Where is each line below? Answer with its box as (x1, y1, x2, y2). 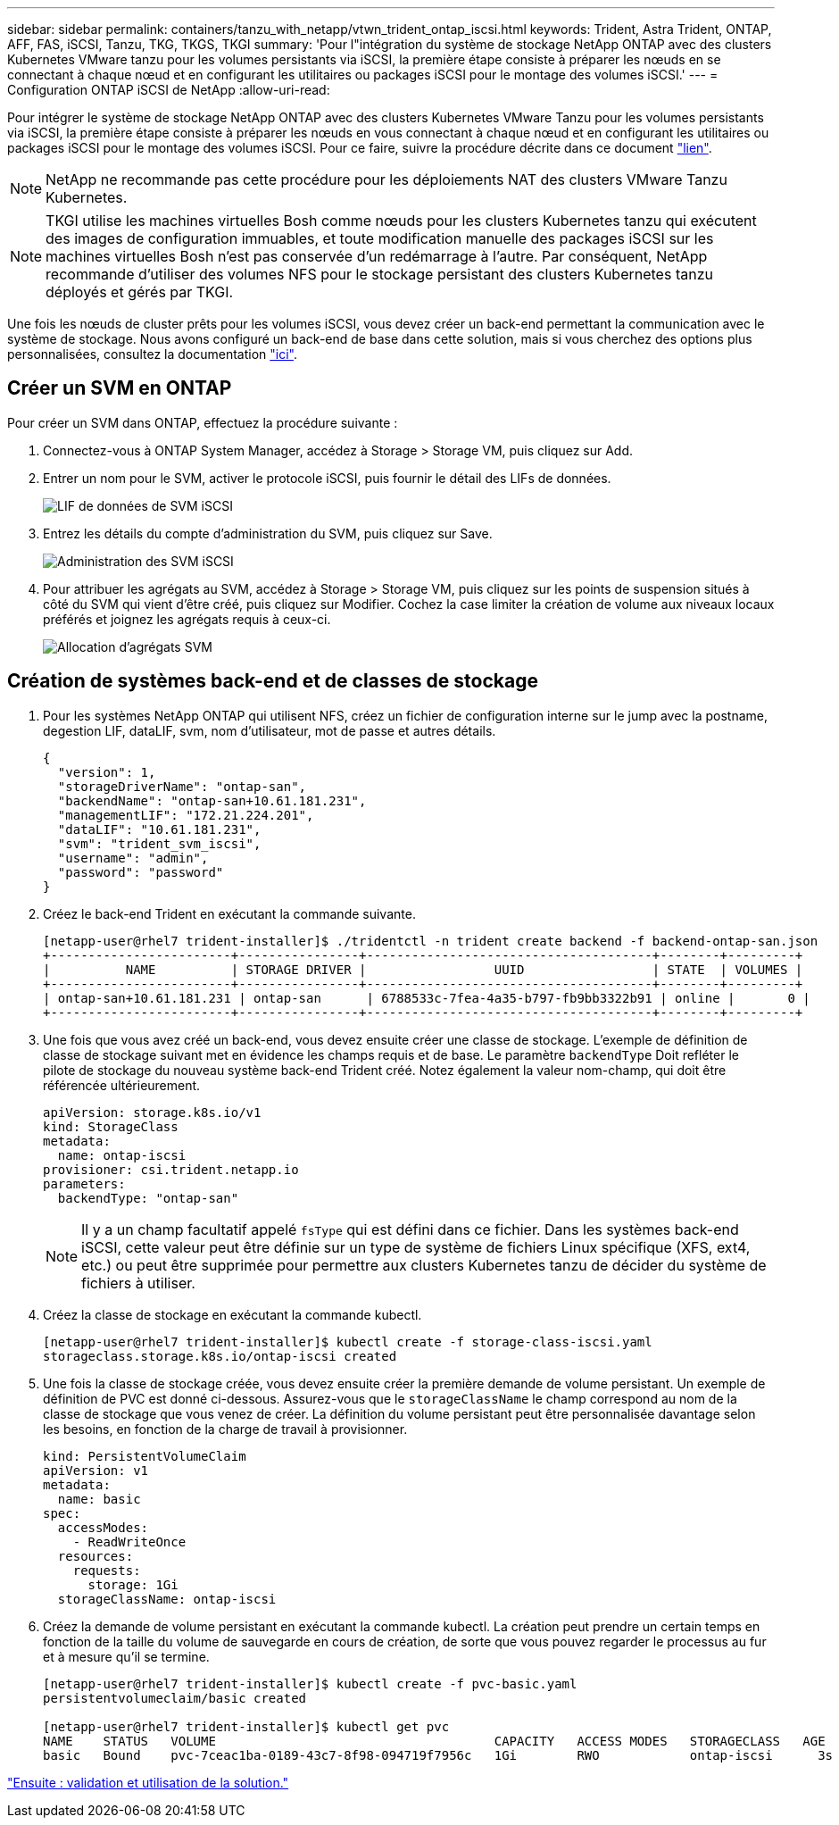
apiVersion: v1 (43, 1462, 149, 1478)
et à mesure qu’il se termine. (43, 1648, 210, 1664)
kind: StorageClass (43, 1119, 179, 1134)
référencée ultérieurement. (43, 1077, 201, 1093)
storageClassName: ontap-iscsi (57, 1591, 277, 1606)
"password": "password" (57, 864, 224, 879)
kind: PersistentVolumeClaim (43, 1448, 246, 1463)
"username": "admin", (57, 850, 209, 865)
